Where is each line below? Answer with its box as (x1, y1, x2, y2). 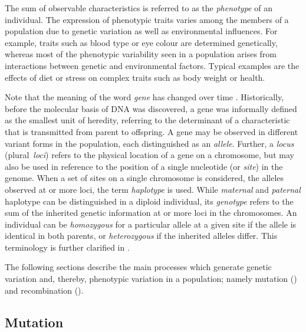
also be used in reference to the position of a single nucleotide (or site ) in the (5, 160, 283, 172)
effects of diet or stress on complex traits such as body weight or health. (5, 71, 265, 83)
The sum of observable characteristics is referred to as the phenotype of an (5, 2, 272, 14)
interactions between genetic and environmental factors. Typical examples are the (5, 59, 300, 71)
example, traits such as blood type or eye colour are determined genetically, (5, 36, 278, 48)
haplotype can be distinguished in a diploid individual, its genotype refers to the (5, 195, 294, 207)
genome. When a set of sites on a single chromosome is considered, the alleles (5, 172, 284, 184)
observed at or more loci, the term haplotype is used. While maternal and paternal (5, 183, 301, 195)
